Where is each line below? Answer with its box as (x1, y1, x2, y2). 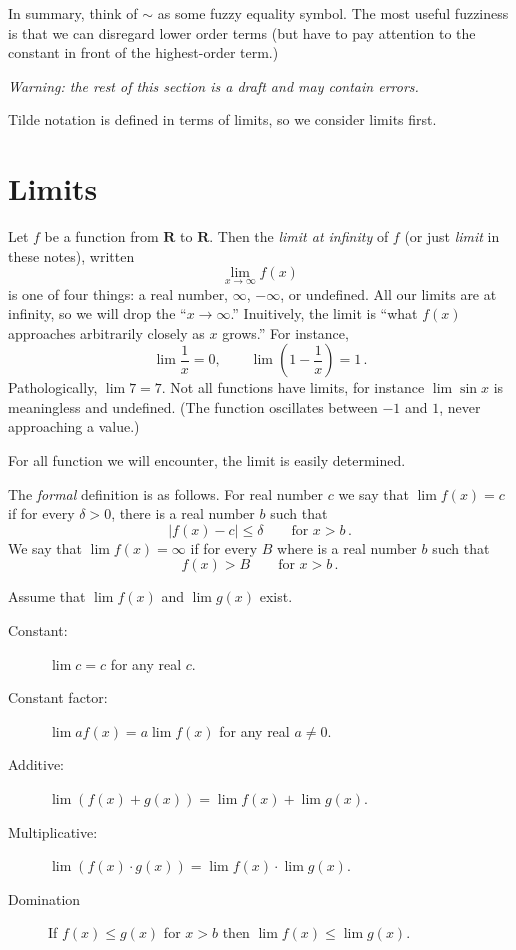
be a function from (44, 226, 159, 247)
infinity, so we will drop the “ (8, 303, 187, 324)
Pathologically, (8, 377, 98, 398)
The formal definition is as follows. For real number (8, 483, 324, 504)
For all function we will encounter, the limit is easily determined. (8, 450, 406, 471)
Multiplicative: (8, 821, 98, 842)
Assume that (8, 586, 86, 607)
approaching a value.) (8, 416, 140, 437)
